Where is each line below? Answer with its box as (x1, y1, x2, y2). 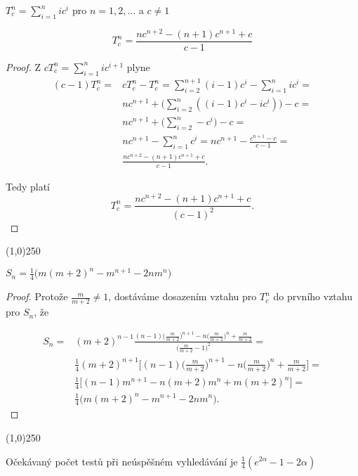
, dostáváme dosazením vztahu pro (108, 289, 257, 304)
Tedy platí (6, 179, 51, 193)
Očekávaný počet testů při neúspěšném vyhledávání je (6, 454, 238, 468)
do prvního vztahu (273, 289, 352, 304)
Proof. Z (6, 59, 41, 74)
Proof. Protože (6, 289, 68, 304)
